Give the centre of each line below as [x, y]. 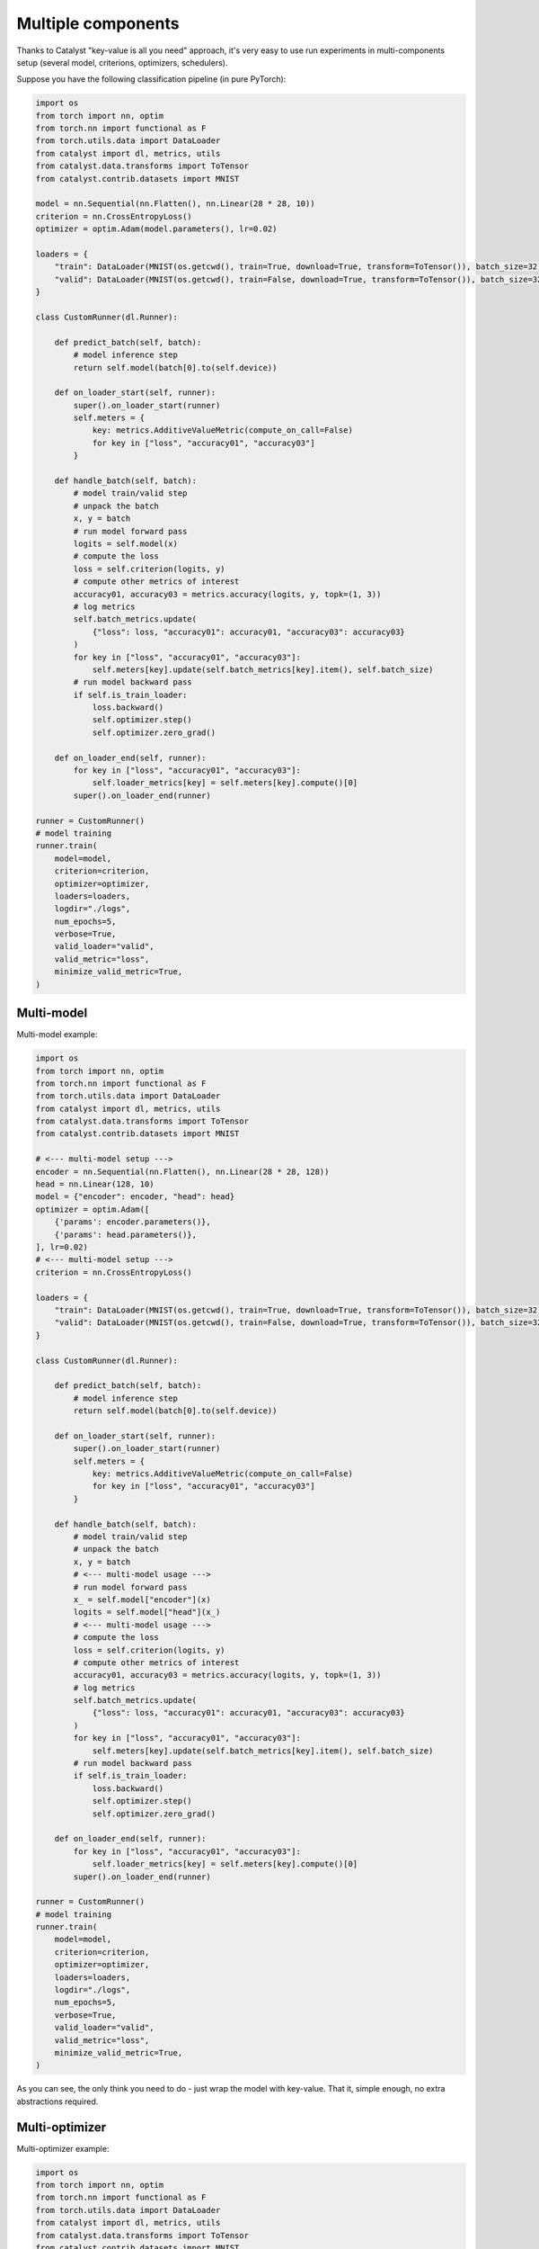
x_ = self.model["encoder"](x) [142, 1599]
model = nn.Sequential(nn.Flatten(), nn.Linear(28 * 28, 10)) [175, 204]
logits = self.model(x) [126, 543]
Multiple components [98, 23]
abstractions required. [57, 2101]
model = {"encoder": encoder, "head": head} [135, 1197]
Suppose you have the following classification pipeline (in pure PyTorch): [151, 79]
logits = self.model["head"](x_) [147, 1612]
